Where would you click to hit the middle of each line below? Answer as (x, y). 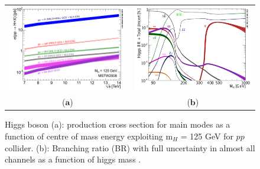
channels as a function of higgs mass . (73, 159)
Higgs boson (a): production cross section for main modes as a (118, 124)
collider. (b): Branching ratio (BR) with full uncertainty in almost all (130, 147)
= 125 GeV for (207, 136)
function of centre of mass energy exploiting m (89, 136)
